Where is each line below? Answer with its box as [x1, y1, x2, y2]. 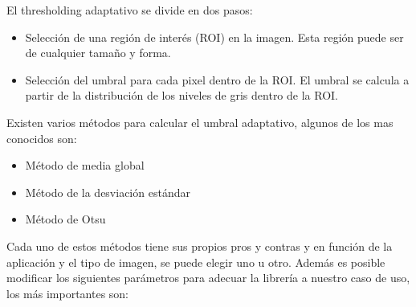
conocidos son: [6, 129, 77, 146]
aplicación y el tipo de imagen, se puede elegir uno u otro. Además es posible [6, 253, 385, 270]
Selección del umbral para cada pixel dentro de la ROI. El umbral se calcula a [25, 71, 410, 88]
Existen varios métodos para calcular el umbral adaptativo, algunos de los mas [6, 113, 394, 130]
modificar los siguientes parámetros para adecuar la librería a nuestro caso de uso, [6, 269, 410, 286]
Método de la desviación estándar [25, 183, 190, 200]
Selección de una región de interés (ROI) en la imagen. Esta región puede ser [25, 28, 404, 45]
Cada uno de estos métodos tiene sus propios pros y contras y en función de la [6, 237, 393, 254]
